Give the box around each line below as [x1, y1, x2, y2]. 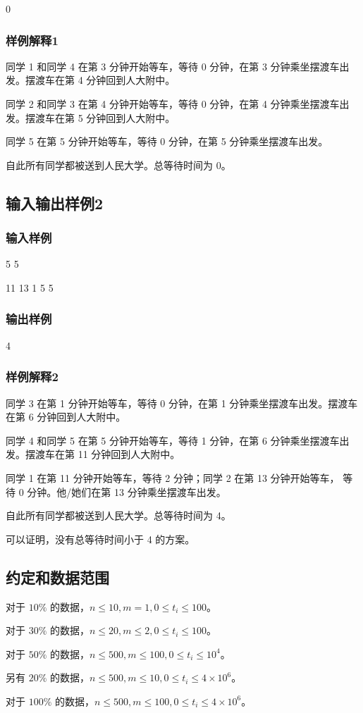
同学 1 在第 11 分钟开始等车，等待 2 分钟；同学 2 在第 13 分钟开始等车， [6, 470, 340, 485]
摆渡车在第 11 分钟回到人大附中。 [25, 447, 180, 461]
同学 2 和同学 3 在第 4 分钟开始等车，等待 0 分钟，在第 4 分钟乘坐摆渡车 [6, 97, 340, 111]
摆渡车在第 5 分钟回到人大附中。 [25, 110, 176, 125]
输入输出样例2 [6, 192, 104, 213]
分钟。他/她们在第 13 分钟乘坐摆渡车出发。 [27, 484, 226, 499]
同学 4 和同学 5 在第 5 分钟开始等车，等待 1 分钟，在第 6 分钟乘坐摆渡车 [6, 433, 340, 447]
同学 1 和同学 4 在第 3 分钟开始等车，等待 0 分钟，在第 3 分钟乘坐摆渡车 [6, 58, 340, 73]
